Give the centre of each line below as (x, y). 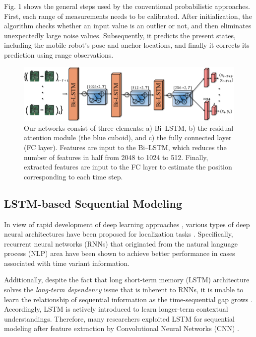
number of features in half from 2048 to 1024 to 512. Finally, (116, 157)
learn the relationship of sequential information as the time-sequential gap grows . (128, 299)
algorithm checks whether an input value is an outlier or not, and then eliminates (128, 26)
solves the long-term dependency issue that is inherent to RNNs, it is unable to (124, 290)
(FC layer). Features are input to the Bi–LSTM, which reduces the (125, 147)
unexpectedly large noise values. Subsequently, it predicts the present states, (120, 35)
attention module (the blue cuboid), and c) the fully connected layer (128, 137)
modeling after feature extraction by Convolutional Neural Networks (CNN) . (122, 328)
